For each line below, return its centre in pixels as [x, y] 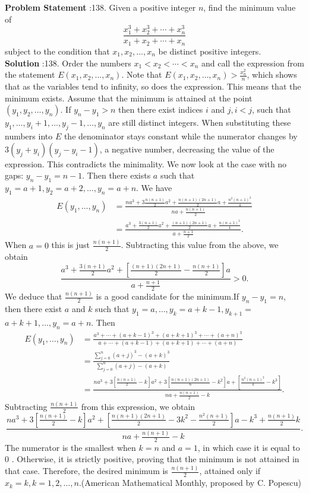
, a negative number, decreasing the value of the [187, 149]
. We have [154, 188]
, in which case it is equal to [249, 447]
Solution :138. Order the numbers [68, 63]
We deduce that [34, 296]
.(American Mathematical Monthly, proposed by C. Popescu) [190, 483]
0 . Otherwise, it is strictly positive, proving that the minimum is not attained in [152, 459]
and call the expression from [253, 63]
